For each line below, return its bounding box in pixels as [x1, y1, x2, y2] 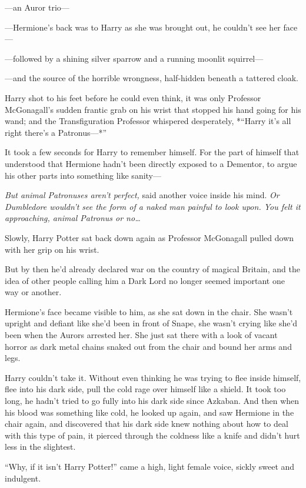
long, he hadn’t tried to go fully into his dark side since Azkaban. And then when [5, 395, 300, 407]
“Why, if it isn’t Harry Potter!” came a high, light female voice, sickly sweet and [5, 460, 295, 472]
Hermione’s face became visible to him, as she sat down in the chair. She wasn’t [5, 305, 293, 317]
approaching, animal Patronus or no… [5, 212, 141, 224]
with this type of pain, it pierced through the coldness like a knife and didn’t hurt [5, 429, 300, 441]
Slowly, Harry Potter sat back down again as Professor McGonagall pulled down [5, 231, 294, 243]
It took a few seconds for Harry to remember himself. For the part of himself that [5, 146, 300, 158]
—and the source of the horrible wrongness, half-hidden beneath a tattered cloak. [5, 72, 299, 84]
